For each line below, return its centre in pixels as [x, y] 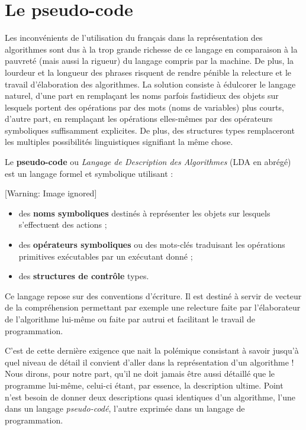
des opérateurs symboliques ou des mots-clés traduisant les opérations [152, 245]
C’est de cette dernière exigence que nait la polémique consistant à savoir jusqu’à [152, 350]
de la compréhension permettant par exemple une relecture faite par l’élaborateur [153, 307]
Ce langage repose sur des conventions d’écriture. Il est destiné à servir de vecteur [153, 295]
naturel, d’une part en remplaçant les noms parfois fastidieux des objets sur [142, 96]
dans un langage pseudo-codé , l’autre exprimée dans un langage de [125, 408]
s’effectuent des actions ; [63, 224]
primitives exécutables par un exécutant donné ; [106, 256]
